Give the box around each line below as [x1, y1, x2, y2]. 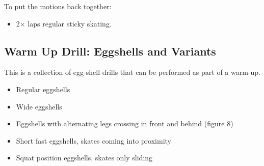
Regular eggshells [16, 84, 70, 94]
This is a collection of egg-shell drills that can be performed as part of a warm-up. [4, 67, 261, 77]
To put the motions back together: [4, 1, 112, 11]
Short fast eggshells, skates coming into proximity [16, 135, 171, 146]
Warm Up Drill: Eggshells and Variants [4, 43, 216, 59]
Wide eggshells [16, 101, 62, 112]
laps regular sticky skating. [28, 18, 112, 29]
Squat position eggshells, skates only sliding [16, 152, 153, 163]
